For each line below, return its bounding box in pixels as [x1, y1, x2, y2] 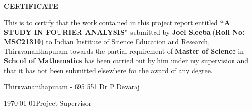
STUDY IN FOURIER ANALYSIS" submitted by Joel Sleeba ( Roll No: [4, 27, 245, 37]
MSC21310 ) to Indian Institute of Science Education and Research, [4, 36, 210, 46]
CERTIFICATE [4, 1, 58, 11]
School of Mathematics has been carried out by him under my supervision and [4, 55, 249, 65]
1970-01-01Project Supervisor [4, 97, 92, 108]
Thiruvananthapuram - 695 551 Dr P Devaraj [4, 81, 140, 92]
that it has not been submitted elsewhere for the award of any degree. [4, 65, 213, 75]
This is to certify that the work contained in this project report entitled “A [4, 17, 230, 27]
